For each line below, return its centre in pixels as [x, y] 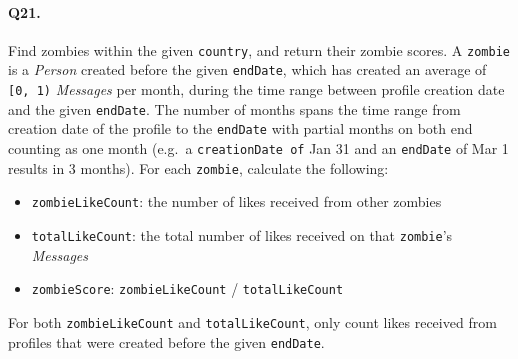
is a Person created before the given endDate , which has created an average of [247, 69]
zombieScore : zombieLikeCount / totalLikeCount [187, 288]
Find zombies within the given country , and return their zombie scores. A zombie [259, 49]
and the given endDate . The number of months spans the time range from [234, 108]
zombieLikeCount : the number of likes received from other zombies [236, 201]
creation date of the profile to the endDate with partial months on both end [240, 128]
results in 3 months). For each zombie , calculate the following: [198, 167]
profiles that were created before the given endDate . [166, 341]
